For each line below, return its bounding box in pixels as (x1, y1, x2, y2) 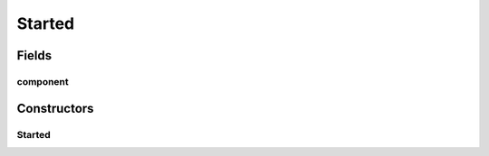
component (16, 75, 70, 87)
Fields (16, 48, 53, 63)
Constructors (16, 100, 94, 116)
